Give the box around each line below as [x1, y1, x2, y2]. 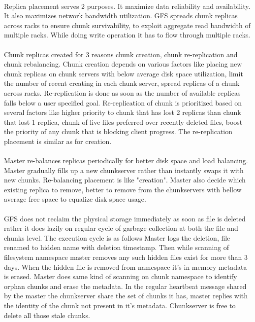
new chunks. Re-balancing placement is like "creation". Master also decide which [4, 175, 246, 185]
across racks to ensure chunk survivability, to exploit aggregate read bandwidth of [4, 20, 251, 30]
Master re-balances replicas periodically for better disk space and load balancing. [4, 155, 248, 166]
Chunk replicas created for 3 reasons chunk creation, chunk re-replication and [4, 49, 238, 59]
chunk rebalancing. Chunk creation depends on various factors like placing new [4, 59, 242, 69]
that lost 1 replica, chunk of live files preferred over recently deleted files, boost [4, 116, 243, 127]
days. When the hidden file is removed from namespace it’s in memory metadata [4, 261, 247, 272]
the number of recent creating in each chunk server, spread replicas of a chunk [4, 78, 240, 88]
